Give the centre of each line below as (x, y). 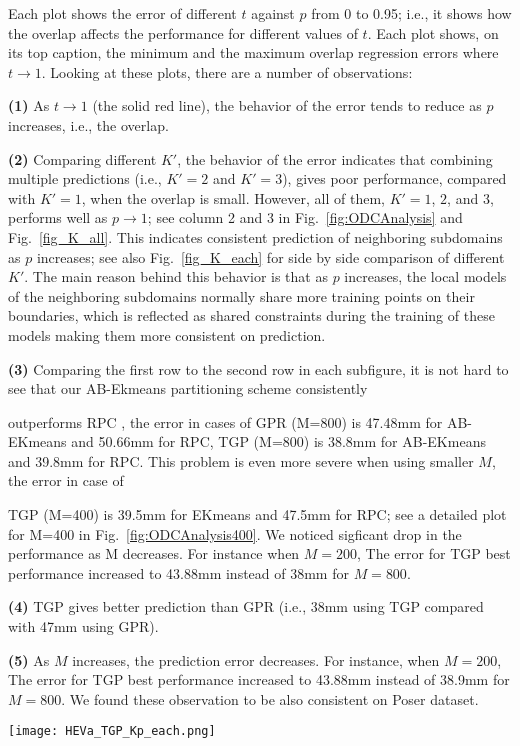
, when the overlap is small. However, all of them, (233, 197)
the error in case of (66, 480)
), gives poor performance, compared (394, 178)
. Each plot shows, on (433, 32)
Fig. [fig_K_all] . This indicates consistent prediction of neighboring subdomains (255, 236)
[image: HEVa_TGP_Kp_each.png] (112, 731)
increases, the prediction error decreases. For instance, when (256, 659)
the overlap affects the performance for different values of (183, 32)
